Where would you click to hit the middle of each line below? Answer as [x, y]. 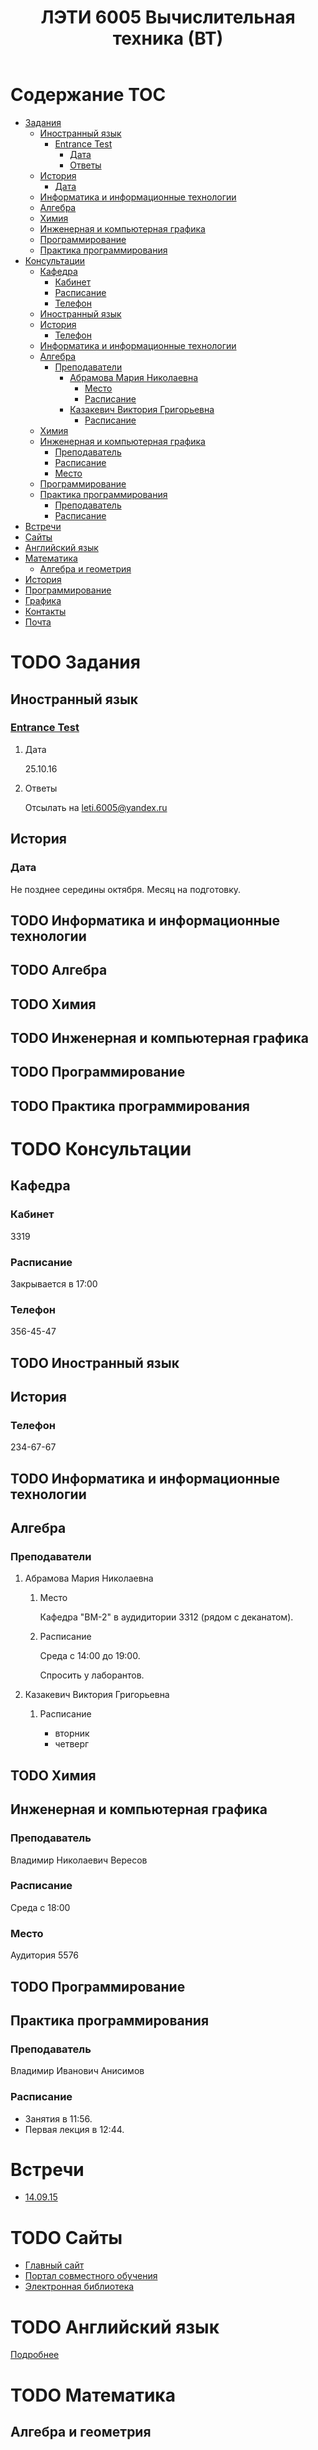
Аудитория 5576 [45, 1955]
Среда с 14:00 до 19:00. [90, 1656]
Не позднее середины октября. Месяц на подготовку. [126, 889]
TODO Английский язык [115, 2327]
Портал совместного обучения [91, 2276]
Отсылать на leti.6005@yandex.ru [96, 807]
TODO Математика [93, 2395]
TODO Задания [75, 662]
